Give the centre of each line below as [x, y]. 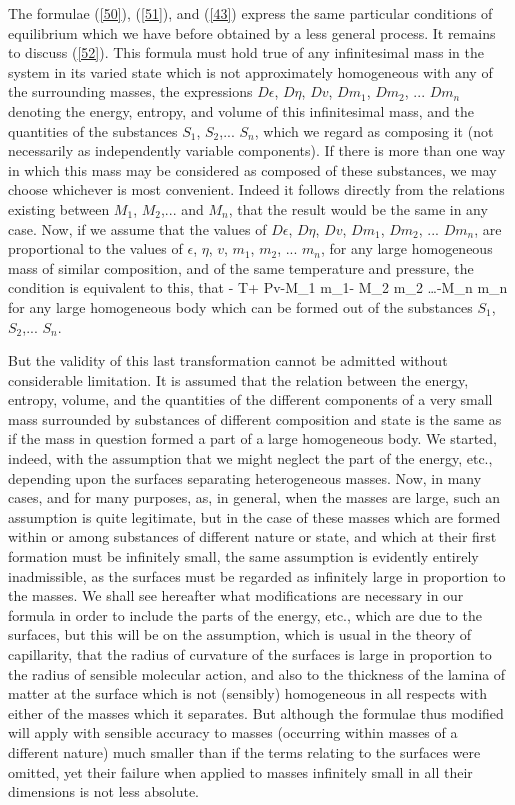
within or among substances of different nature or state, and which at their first [252, 536]
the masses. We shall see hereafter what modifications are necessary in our [236, 595]
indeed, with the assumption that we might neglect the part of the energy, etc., [250, 458]
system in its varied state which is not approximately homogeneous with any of [250, 71]
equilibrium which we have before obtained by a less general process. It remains [252, 32]
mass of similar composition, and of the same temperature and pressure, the [241, 267]
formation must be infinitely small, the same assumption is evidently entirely [243, 556]
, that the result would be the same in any [358, 208]
